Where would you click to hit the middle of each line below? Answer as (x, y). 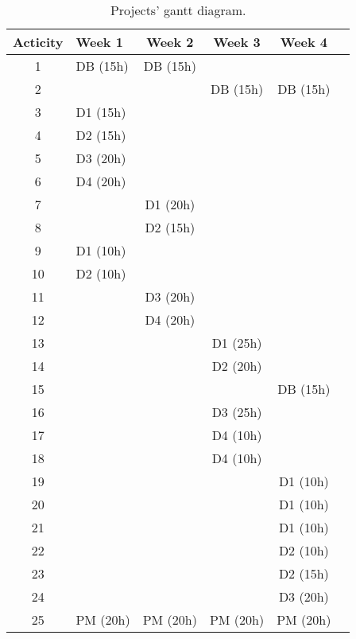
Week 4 (304, 42)
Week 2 (170, 42)
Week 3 (237, 42)
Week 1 (99, 42)
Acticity (38, 42)
